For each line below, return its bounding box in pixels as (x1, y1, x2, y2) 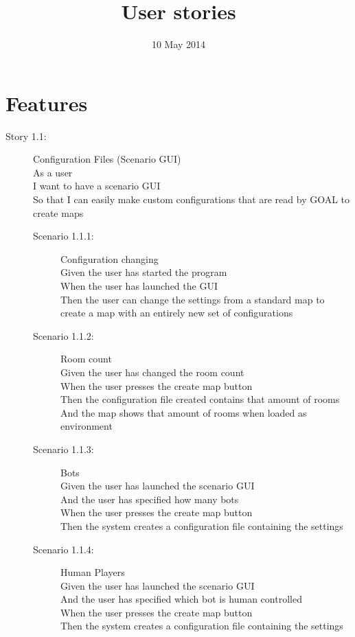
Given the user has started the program (60, 265, 227, 279)
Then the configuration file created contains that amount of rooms (60, 392, 340, 406)
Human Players (60, 565, 125, 579)
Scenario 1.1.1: (33, 229, 94, 243)
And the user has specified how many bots (60, 491, 239, 506)
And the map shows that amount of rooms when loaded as (60, 405, 307, 419)
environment (60, 419, 113, 433)
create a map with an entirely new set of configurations (60, 305, 293, 320)
